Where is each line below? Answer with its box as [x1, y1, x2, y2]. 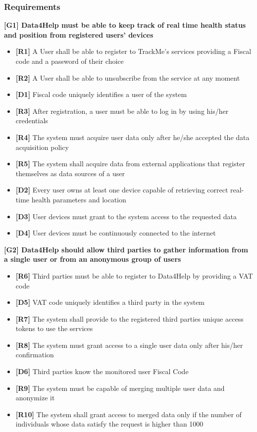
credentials [15, 115, 48, 126]
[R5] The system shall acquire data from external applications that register [15, 158, 245, 169]
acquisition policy [15, 142, 69, 152]
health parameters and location [31, 194, 126, 204]
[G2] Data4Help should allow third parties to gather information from [4, 244, 248, 254]
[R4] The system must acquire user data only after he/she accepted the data [15, 132, 250, 142]
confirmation [15, 349, 54, 360]
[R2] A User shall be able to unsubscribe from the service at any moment [15, 72, 240, 83]
